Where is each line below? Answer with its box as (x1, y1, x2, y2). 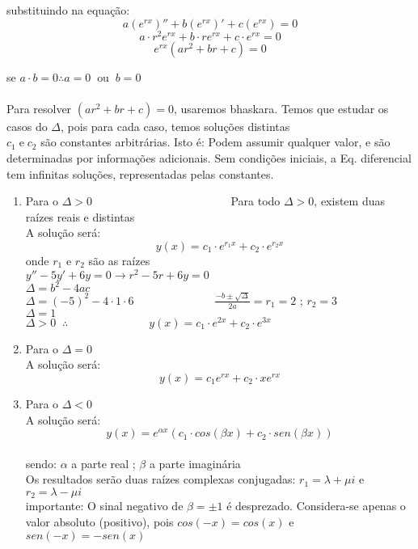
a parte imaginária (149, 454, 241, 471)
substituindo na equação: (6, 2, 130, 18)
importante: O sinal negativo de (25, 497, 184, 514)
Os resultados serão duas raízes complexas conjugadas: (25, 471, 296, 488)
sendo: (25, 454, 57, 471)
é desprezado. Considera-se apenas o (226, 497, 406, 514)
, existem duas (314, 192, 385, 209)
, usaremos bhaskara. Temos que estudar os (173, 99, 389, 116)
